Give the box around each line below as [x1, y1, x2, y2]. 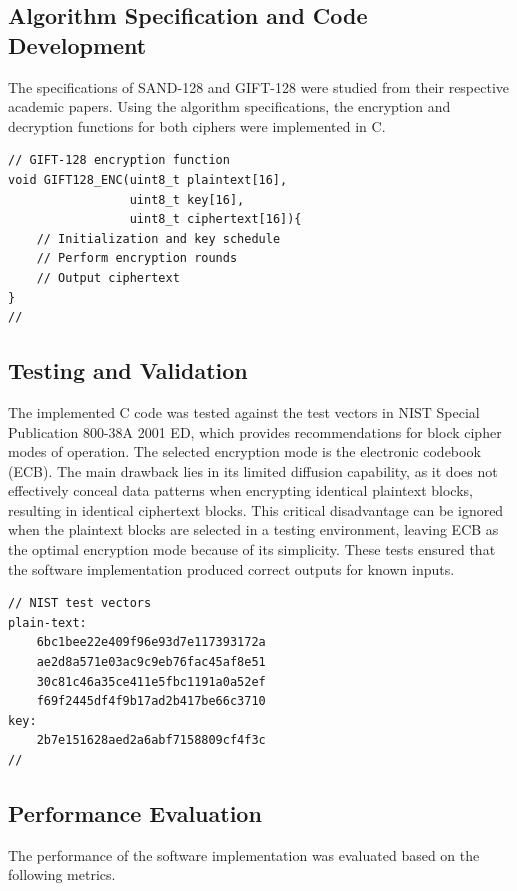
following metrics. [8, 864, 116, 885]
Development [8, 29, 147, 60]
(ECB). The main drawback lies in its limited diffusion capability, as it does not [8, 460, 498, 481]
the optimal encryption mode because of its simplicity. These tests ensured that [8, 539, 496, 560]
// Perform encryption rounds [36, 251, 238, 266]
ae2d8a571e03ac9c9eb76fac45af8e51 [36, 655, 266, 670]
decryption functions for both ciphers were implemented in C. [8, 115, 386, 136]
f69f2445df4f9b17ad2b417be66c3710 [36, 694, 266, 709]
